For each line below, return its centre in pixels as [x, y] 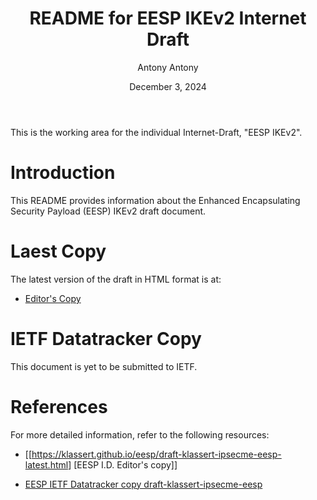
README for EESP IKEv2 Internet [168, 18]
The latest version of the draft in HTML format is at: [116, 279]
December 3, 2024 [168, 86]
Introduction [63, 173]
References [59, 406]
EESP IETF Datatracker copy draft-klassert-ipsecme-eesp [143, 484]
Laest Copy [58, 251]
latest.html [46, 464]
